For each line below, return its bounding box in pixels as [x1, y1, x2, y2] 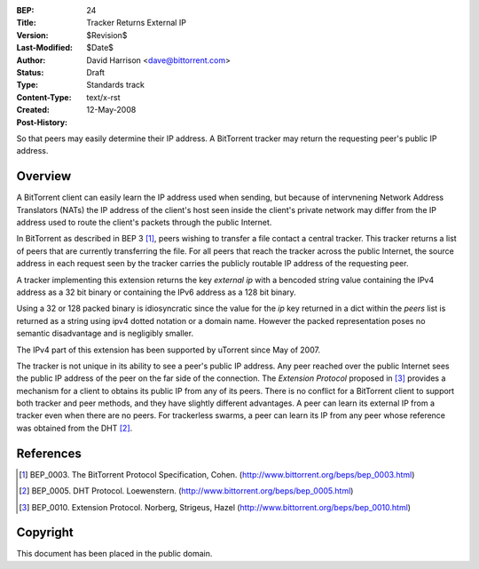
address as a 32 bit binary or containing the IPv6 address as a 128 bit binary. [16, 287, 296, 297]
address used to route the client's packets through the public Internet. [16, 217, 272, 227]
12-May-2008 [86, 105, 137, 115]
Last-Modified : [16, 43, 73, 53]
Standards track [86, 80, 145, 91]
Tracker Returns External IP [86, 18, 186, 28]
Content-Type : [16, 91, 72, 102]
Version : [16, 29, 49, 40]
